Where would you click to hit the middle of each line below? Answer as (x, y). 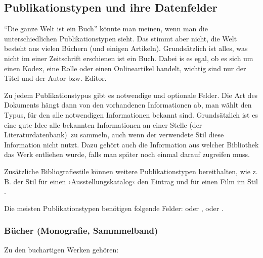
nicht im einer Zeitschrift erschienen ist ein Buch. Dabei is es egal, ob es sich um (129, 58)
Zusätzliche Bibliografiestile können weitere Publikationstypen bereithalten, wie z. (131, 171)
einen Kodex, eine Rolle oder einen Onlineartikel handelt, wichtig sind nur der (125, 68)
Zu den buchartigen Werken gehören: (61, 249)
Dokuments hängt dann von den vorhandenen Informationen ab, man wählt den (128, 105)
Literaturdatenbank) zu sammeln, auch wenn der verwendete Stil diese (114, 135)
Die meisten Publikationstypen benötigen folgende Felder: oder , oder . (114, 208)
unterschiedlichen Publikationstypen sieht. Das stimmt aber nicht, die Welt (121, 38)
